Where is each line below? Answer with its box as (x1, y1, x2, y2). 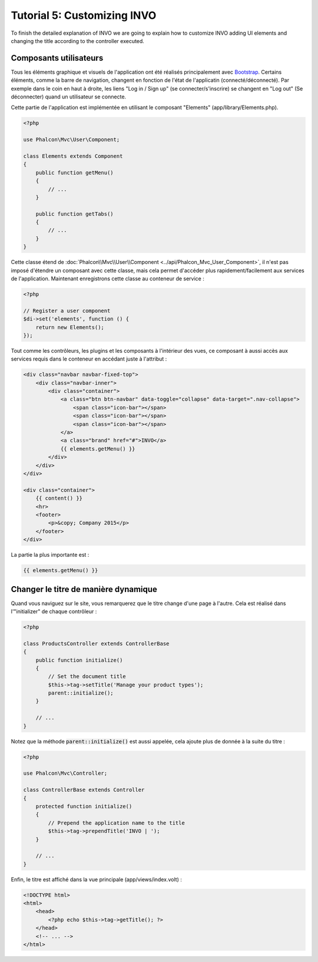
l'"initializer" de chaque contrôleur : (11, 607, 97, 615)
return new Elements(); (35, 324, 104, 330)
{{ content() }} (35, 495, 82, 502)
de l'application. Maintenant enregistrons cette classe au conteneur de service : (11, 275, 204, 282)
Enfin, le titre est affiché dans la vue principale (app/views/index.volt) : (11, 875, 182, 883)
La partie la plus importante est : (11, 551, 90, 558)
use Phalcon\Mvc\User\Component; (23, 136, 120, 143)
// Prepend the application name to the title (48, 819, 185, 826)
